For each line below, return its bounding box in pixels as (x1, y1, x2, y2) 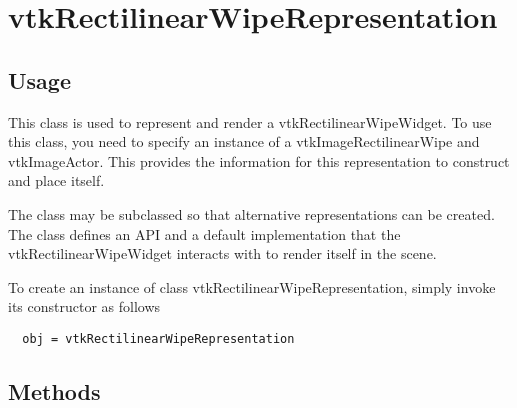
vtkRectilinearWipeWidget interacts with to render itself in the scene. (8, 243, 437, 264)
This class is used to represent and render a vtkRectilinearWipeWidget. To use (8, 111, 492, 132)
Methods (8, 375, 101, 406)
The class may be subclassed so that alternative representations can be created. (8, 203, 495, 224)
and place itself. (8, 170, 105, 191)
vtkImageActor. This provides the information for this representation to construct (8, 150, 510, 171)
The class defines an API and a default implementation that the (8, 223, 401, 244)
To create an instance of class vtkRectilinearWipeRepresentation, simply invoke (8, 276, 496, 297)
